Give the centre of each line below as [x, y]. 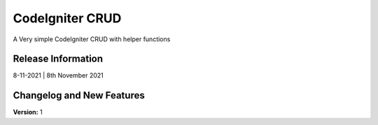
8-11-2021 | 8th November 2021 [58, 75]
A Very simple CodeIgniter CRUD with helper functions [92, 39]
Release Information [58, 59]
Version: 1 [28, 112]
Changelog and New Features [79, 95]
